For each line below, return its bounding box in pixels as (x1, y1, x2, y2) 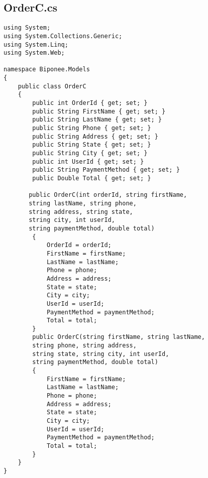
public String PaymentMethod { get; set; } (32, 166, 180, 174)
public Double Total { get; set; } (32, 175, 151, 182)
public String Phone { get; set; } (32, 125, 151, 132)
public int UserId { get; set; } (32, 158, 144, 165)
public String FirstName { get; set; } (32, 107, 166, 115)
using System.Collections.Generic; (4, 32, 123, 40)
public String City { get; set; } (32, 150, 148, 157)
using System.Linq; (4, 41, 68, 48)
